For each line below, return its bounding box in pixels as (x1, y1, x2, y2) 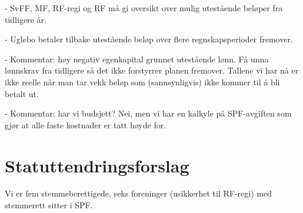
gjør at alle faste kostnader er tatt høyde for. (5, 118, 167, 131)
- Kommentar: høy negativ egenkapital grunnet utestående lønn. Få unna (5, 52, 269, 65)
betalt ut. (5, 87, 39, 99)
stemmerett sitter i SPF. (5, 199, 93, 211)
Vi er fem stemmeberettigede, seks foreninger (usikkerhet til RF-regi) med (5, 187, 272, 199)
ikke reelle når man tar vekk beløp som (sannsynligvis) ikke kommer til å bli (5, 75, 280, 88)
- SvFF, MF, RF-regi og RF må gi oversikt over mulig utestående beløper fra (5, 2, 283, 14)
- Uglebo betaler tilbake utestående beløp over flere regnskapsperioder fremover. (5, 33, 293, 45)
